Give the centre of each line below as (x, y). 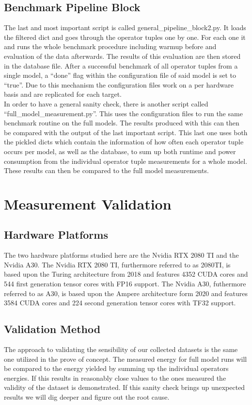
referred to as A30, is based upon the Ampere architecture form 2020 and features (126, 293)
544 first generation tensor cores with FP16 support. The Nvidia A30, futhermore (125, 284)
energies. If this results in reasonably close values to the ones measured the (115, 378)
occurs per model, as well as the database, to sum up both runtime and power (120, 151)
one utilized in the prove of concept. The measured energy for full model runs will (126, 359)
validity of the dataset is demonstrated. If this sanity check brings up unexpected (125, 387)
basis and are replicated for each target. (63, 94)
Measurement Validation (88, 203)
